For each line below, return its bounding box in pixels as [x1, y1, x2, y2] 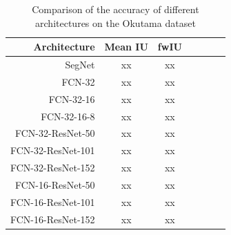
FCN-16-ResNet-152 [10, 211, 95, 226]
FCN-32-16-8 [41, 109, 95, 123]
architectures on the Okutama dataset [35, 15, 196, 30]
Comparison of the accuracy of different [32, 2, 199, 16]
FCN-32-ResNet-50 [15, 126, 95, 140]
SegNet [65, 57, 95, 72]
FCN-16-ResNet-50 [15, 177, 95, 191]
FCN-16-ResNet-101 [10, 194, 95, 209]
